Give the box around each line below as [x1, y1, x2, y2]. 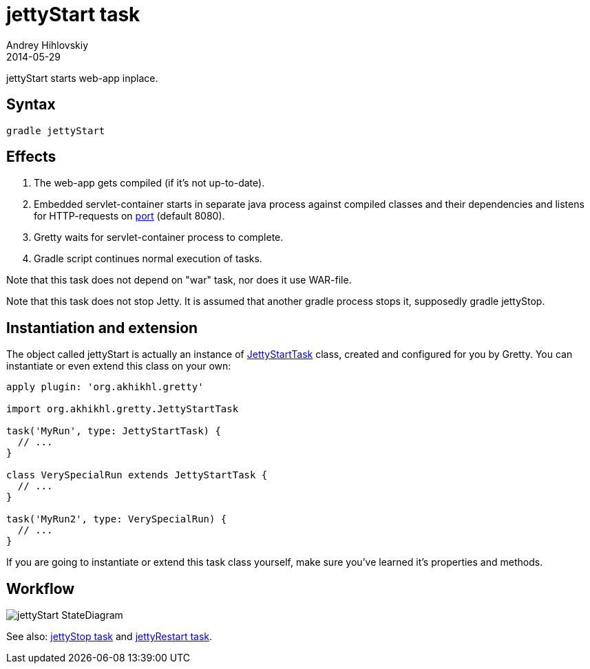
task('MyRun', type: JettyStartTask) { [6, 425, 221, 437]
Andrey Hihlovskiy [6, 39, 89, 51]
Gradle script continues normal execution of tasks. [34, 253, 262, 265]
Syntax [6, 96, 56, 114]
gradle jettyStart [6, 125, 105, 136]
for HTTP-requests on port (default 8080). [34, 210, 225, 222]
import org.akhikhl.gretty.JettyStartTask [6, 403, 239, 415]
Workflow [6, 580, 75, 597]
